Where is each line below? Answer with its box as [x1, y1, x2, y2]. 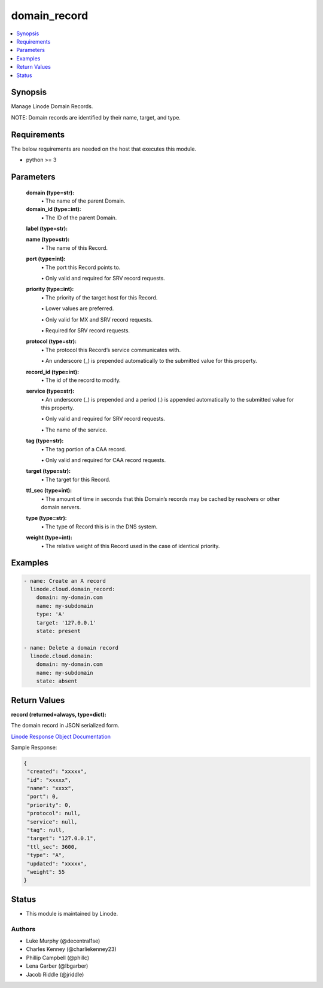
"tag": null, [27, 827, 65, 834]
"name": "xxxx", [27, 785, 75, 792]
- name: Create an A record [23, 577, 106, 584]
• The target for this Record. [41, 476, 111, 483]
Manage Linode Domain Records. [11, 103, 93, 110]
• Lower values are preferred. [41, 305, 114, 312]
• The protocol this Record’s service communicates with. [41, 346, 181, 353]
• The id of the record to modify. [41, 377, 121, 384]
